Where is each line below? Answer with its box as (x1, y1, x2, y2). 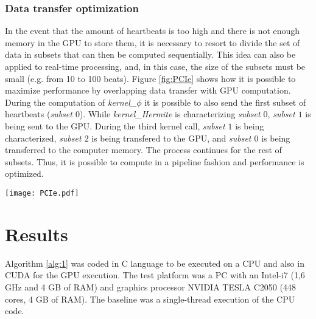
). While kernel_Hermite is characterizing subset (79, 108, 261, 120)
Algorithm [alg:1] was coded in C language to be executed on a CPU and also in (5, 256, 304, 269)
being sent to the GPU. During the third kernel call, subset (5, 119, 225, 132)
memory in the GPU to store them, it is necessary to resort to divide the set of (5, 36, 300, 49)
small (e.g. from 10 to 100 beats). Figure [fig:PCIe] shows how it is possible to (5, 72, 296, 84)
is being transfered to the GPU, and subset (91, 131, 251, 144)
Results (5, 221, 68, 246)
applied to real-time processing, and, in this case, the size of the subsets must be (5, 60, 306, 72)
